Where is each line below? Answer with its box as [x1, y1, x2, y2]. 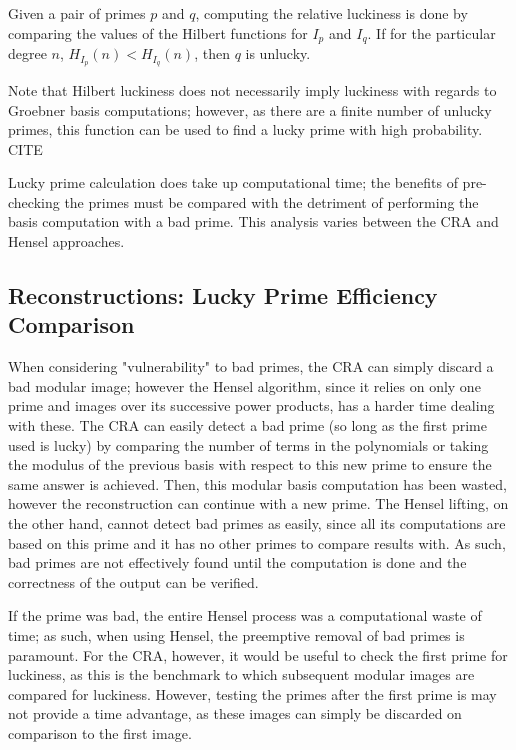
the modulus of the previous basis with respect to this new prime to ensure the [8, 454, 492, 475]
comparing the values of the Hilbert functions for [8, 22, 308, 43]
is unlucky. [245, 43, 311, 64]
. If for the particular [367, 22, 496, 43]
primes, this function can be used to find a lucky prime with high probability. [8, 119, 483, 140]
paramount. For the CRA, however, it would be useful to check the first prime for [8, 644, 508, 665]
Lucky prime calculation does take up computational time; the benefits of [8, 172, 458, 193]
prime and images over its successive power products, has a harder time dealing [8, 395, 495, 416]
